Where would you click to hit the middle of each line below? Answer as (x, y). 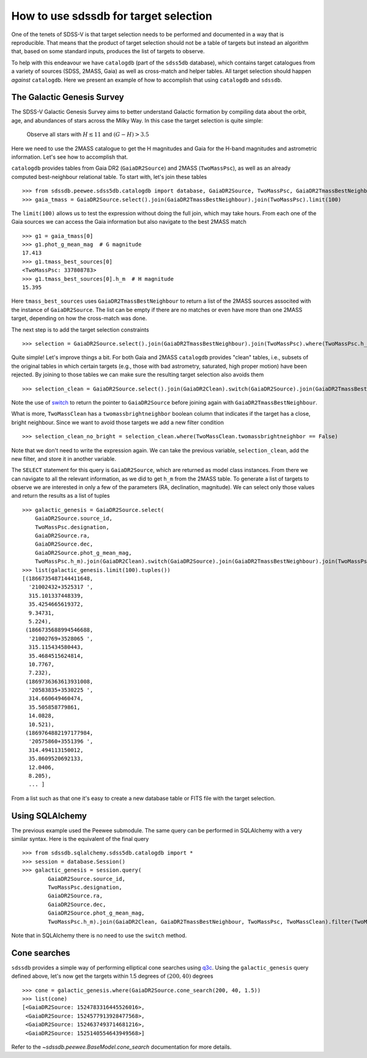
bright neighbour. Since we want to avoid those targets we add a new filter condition (118, 422)
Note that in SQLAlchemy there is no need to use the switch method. (99, 935)
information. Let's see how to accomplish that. (70, 157)
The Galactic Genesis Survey (68, 97)
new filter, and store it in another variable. (64, 459)
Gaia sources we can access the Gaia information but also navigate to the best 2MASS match (129, 222)
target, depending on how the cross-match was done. (79, 318)
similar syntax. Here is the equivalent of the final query (80, 839)
